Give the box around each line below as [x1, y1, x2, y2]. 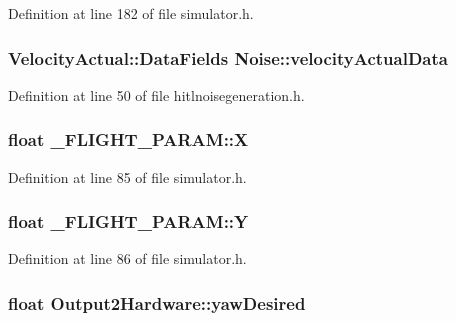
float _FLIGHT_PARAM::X [8, 127, 249, 152]
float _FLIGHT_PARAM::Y [8, 209, 249, 234]
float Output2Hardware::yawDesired [8, 290, 306, 315]
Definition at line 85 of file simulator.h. [8, 166, 247, 187]
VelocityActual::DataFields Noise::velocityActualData [8, 45, 448, 70]
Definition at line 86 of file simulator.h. [8, 248, 247, 269]
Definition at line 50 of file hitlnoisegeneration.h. [8, 84, 305, 105]
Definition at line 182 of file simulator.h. [8, 3, 254, 23]
